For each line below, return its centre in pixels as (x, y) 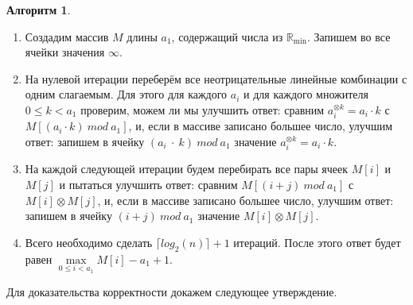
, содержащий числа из (227, 36)
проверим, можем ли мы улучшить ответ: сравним (203, 109)
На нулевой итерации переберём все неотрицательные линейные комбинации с (216, 78)
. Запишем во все (349, 36)
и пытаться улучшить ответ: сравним (148, 184)
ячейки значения (65, 52)
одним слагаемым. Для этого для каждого (126, 94)
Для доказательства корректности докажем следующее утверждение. (172, 292)
